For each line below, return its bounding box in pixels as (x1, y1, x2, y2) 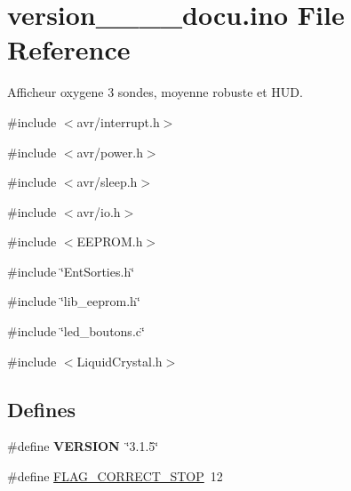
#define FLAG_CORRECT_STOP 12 (7, 467, 223, 486)
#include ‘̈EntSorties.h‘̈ (7, 262, 135, 280)
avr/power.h (76, 142, 143, 161)
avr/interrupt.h (76, 112, 160, 131)
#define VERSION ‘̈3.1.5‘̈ (7, 437, 159, 455)
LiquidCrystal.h (76, 351, 163, 370)
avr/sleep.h (76, 173, 138, 191)
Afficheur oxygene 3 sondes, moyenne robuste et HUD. (7, 83, 303, 101)
